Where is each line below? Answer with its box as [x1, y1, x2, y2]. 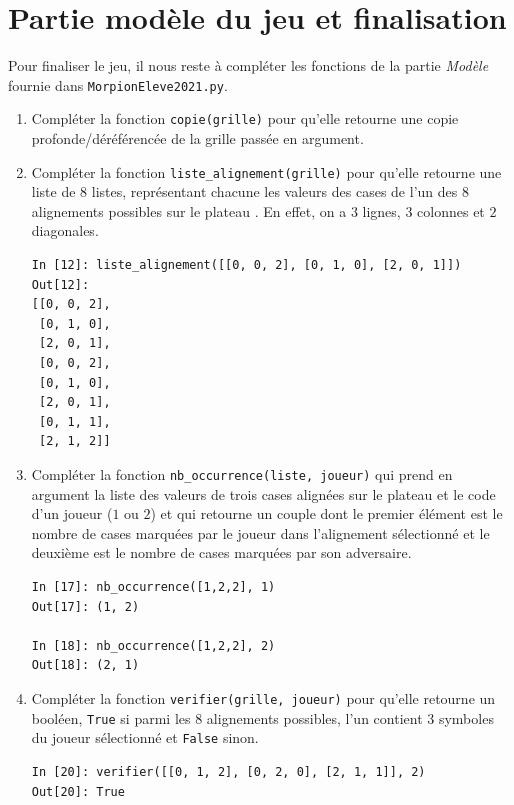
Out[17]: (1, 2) [31, 599, 140, 614]
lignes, [362, 200, 401, 221]
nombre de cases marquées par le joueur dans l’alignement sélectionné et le [31, 522, 490, 543]
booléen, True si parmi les [31, 707, 191, 728]
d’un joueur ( [31, 503, 113, 524]
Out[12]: [31, 277, 90, 292]
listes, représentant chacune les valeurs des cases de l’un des [91, 181, 458, 202]
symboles [438, 707, 494, 728]
